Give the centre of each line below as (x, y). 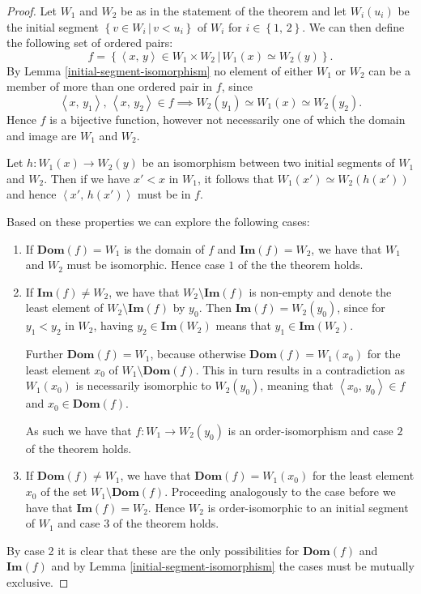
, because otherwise (198, 354)
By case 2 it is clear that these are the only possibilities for (153, 550)
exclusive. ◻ (38, 582)
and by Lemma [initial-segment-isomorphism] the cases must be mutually (233, 566)
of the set (64, 491)
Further (44, 354)
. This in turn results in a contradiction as (300, 369)
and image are (42, 135)
